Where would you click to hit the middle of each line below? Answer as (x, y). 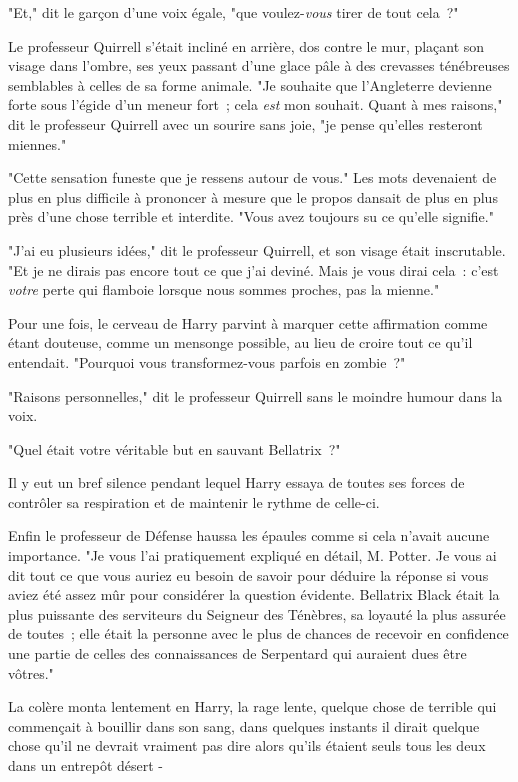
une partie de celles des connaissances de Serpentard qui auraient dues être (237, 653)
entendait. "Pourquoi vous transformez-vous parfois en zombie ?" (207, 361)
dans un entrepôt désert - (86, 765)
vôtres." (31, 672)
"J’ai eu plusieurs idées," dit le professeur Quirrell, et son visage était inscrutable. (257, 249)
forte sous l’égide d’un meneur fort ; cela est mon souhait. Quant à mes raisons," (255, 104)
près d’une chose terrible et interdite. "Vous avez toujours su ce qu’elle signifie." (251, 216)
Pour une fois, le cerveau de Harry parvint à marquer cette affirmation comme (248, 322)
